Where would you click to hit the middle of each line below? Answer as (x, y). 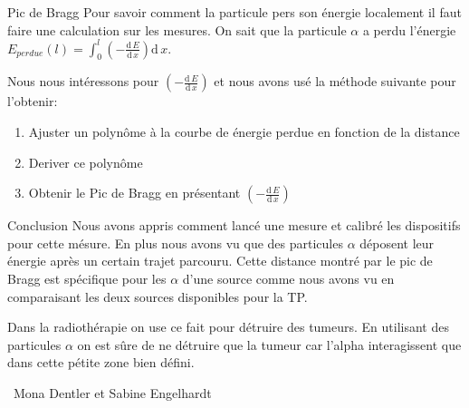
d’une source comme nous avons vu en (288, 279)
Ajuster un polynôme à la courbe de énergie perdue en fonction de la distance (244, 132)
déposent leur (397, 243)
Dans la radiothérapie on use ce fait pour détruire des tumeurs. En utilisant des (228, 327)
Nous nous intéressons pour (83, 81)
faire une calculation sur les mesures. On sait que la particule (177, 29)
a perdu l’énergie (409, 29)
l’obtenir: (33, 101)
